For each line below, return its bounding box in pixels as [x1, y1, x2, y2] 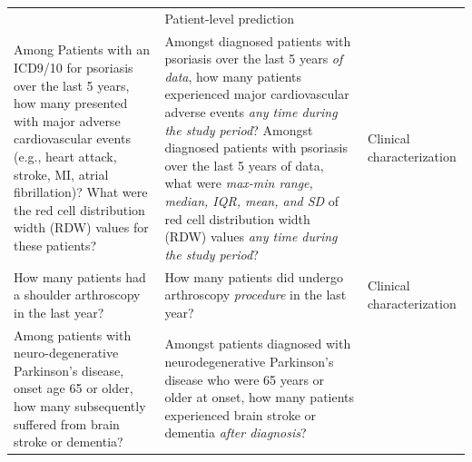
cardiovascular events [14, 129, 131, 148]
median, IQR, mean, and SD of [164, 191, 339, 210]
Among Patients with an [14, 40, 150, 59]
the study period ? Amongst [164, 120, 313, 139]
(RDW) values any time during [164, 227, 338, 246]
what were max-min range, [164, 173, 313, 192]
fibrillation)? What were [14, 182, 148, 202]
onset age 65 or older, [14, 378, 133, 398]
